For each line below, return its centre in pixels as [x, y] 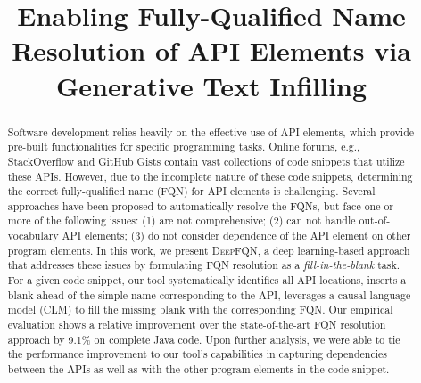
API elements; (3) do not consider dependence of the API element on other [236, 236]
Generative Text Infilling [211, 85]
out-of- [375, 220]
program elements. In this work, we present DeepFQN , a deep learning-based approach [209, 250]
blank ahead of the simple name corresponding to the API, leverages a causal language [209, 294]
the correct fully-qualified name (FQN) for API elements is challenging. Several [191, 191]
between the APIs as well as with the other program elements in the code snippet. [198, 369]
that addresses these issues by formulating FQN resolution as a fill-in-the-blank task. [204, 265]
